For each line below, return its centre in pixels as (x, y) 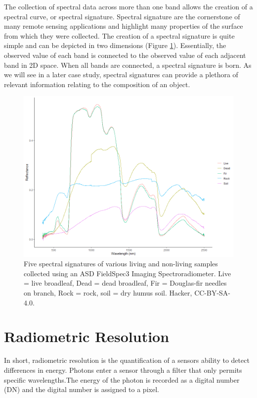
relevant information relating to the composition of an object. (97, 84)
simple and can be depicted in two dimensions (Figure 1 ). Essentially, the (115, 45)
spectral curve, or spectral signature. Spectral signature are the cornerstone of (122, 16)
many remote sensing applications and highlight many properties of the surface (124, 26)
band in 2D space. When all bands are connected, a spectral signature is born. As (128, 65)
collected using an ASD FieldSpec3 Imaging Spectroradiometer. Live (128, 273)
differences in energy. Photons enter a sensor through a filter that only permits (123, 370)
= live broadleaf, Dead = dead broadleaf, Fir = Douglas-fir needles (125, 283)
